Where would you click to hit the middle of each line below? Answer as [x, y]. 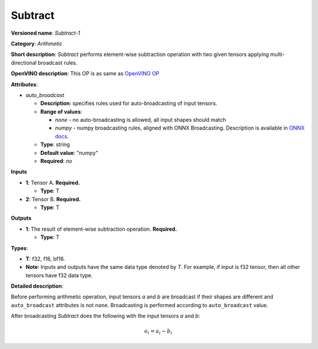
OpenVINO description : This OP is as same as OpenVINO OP [85, 74]
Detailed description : [37, 286]
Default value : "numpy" [69, 152]
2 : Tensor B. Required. [53, 199]
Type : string [55, 145]
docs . [62, 136]
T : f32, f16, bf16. [45, 258]
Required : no [56, 161]
